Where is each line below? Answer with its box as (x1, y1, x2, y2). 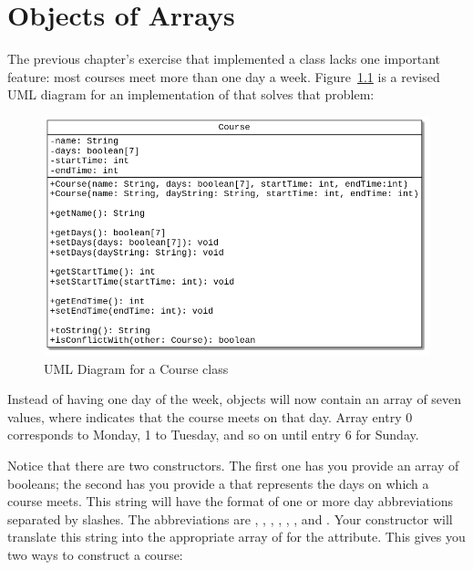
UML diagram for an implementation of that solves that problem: (7, 85, 375, 104)
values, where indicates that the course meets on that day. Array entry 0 (7, 407, 413, 426)
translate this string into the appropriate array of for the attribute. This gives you (7, 527, 466, 546)
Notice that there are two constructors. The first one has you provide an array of (7, 456, 459, 475)
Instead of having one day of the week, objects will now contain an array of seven (7, 389, 462, 409)
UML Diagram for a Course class (44, 358, 229, 378)
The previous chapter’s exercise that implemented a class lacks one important (7, 49, 441, 68)
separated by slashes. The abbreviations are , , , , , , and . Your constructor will (7, 509, 453, 528)
